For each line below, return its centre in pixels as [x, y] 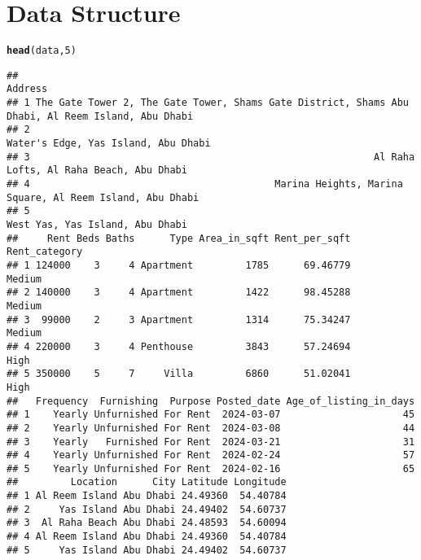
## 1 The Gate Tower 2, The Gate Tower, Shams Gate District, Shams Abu [208, 103]
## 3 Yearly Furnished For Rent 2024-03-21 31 [211, 442]
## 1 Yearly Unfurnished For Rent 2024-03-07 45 [211, 415]
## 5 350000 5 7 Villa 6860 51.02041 [179, 374]
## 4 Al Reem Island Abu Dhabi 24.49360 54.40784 [147, 537]
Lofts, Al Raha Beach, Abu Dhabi [97, 171]
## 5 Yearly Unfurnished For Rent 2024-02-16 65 [211, 468]
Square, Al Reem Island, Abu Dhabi [103, 197]
